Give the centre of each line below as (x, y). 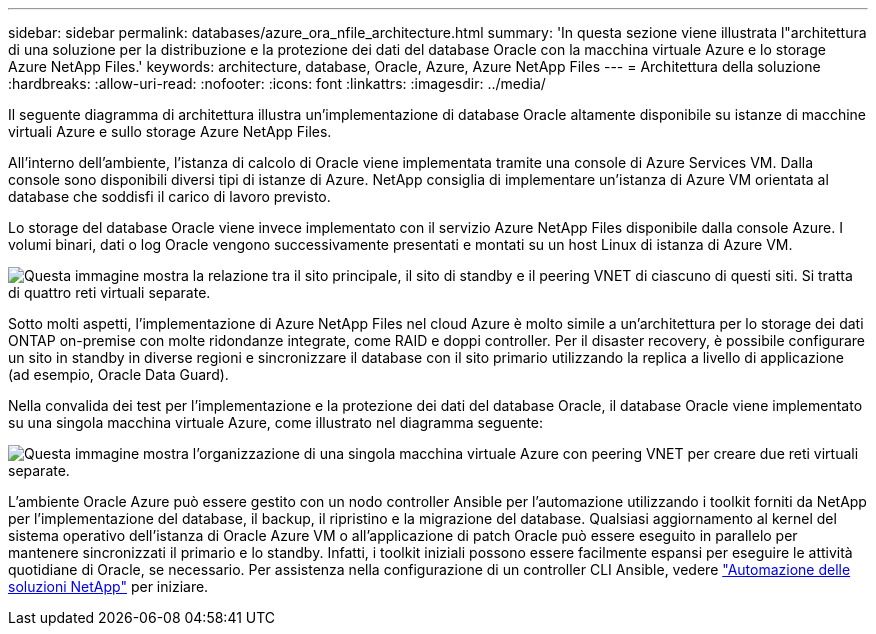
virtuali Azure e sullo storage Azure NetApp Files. (170, 131)
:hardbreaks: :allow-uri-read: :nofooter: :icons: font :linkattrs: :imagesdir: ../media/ (277, 83)
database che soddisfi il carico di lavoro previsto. (169, 196)
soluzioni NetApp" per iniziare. (108, 586)
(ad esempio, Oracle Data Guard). (118, 374)
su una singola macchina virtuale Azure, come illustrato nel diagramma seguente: (276, 422)
